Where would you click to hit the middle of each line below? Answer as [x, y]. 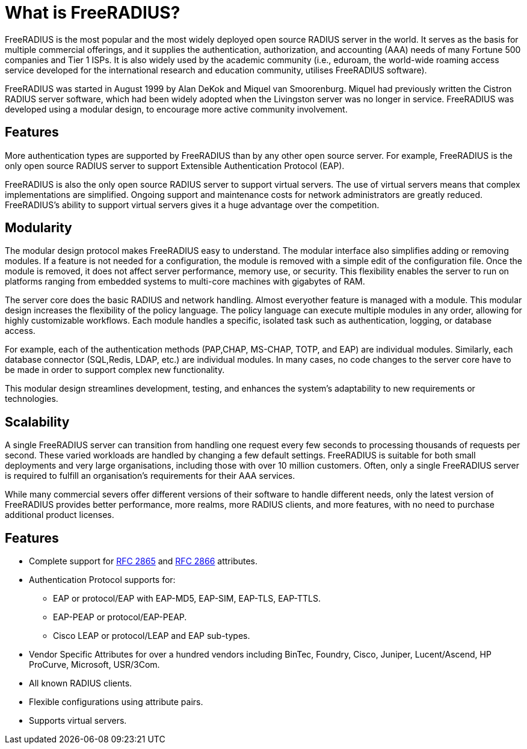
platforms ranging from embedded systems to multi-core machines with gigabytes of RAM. [185, 282]
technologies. [32, 399]
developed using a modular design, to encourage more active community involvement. [176, 109]
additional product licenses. [60, 515]
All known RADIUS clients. [81, 683]
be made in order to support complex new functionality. [115, 370]
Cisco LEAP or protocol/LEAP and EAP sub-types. [152, 636]
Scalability [37, 422]
